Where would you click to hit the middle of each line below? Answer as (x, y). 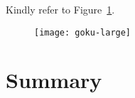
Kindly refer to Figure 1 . (60, 9)
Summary (54, 80)
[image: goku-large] (83, 32)
